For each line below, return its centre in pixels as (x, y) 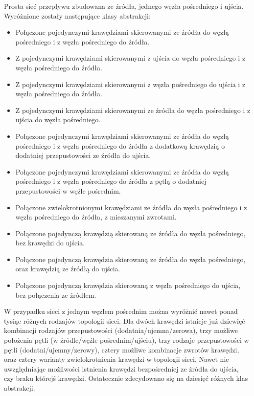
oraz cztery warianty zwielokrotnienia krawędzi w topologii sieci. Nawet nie (116, 359)
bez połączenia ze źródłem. (56, 295)
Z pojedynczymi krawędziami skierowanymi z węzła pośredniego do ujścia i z (130, 84)
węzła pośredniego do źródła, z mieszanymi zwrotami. (96, 217)
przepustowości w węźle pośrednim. (68, 190)
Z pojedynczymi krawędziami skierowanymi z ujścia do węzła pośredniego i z (130, 58)
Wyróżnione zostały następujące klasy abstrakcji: (77, 15)
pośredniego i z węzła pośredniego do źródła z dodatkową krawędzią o (120, 145)
